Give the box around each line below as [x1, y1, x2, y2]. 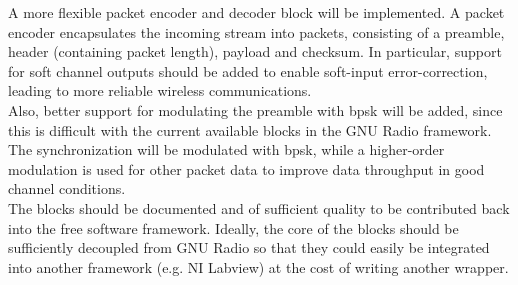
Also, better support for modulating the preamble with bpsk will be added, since [8, 99, 503, 120]
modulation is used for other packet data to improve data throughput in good [8, 158, 485, 179]
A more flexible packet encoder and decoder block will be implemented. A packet [8, 2, 505, 22]
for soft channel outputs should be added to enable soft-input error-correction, [8, 60, 488, 81]
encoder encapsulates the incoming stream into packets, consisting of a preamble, [8, 21, 505, 42]
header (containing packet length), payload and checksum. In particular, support [8, 41, 502, 62]
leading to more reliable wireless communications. [8, 80, 312, 101]
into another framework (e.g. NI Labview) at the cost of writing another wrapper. [8, 256, 509, 277]
